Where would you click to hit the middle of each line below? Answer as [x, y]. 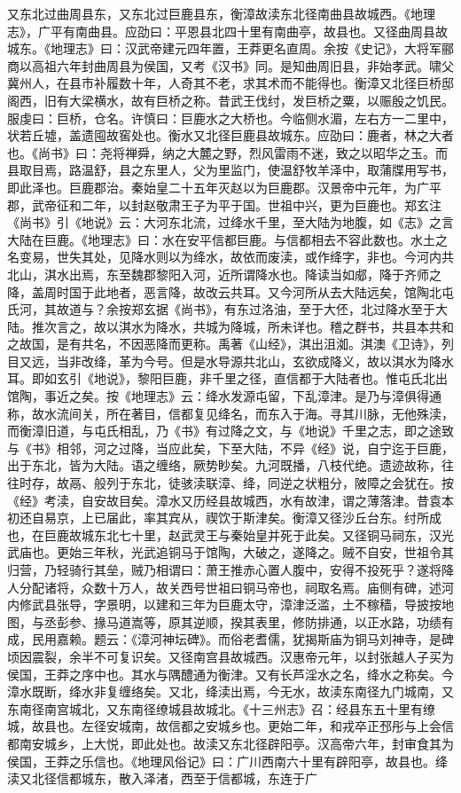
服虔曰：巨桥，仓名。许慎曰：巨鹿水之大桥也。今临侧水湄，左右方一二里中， [230, 118]
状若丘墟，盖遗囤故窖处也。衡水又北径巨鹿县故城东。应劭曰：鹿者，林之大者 [230, 135]
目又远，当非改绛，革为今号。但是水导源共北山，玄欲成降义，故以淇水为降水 [230, 361]
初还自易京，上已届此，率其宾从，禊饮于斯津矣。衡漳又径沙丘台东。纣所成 [224, 518]
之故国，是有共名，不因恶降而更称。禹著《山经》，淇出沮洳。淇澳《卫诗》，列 [230, 344]
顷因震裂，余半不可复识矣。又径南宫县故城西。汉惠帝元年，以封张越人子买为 [230, 656]
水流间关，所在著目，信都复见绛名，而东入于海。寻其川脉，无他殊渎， [249, 413]
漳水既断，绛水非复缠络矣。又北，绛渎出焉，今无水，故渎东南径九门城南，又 [230, 691]
